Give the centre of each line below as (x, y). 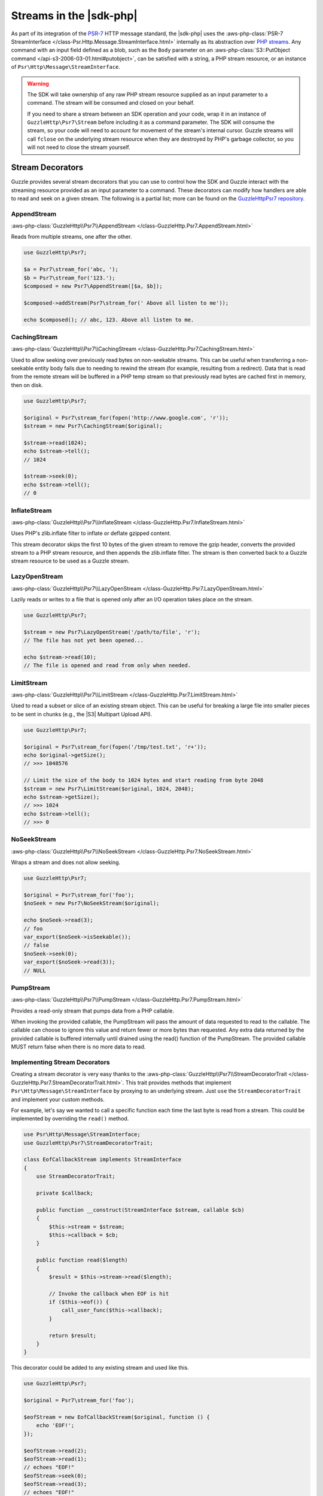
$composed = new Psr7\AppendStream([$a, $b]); (93, 286)
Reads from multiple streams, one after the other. (71, 237)
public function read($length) (82, 1260)
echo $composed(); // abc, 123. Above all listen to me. (109, 320)
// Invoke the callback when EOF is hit (109, 1293)
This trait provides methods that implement (178, 1083)
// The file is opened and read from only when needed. (107, 665)
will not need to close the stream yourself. (79, 147)
